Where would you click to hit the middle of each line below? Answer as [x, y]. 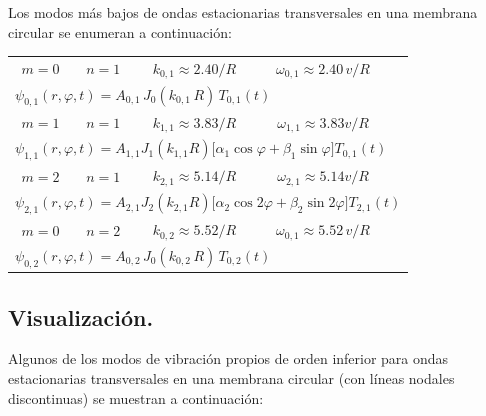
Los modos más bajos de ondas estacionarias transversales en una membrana [243, 12]
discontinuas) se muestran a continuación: [136, 397]
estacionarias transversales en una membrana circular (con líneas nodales [231, 377]
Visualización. [81, 316]
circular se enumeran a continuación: [120, 31]
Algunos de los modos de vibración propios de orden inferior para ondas [228, 358]
